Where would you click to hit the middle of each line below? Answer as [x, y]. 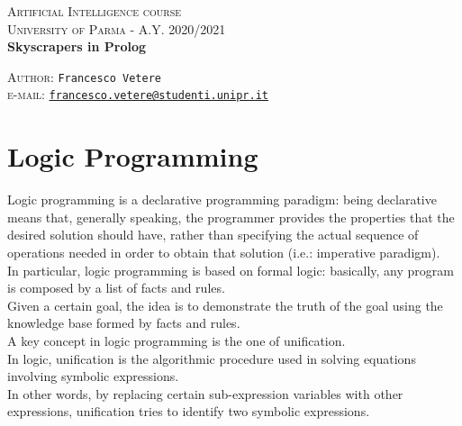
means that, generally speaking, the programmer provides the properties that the [231, 217]
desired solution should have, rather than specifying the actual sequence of [213, 235]
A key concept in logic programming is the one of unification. [177, 340]
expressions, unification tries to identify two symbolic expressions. [189, 411]
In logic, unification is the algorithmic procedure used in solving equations [212, 358]
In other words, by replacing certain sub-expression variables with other [205, 393]
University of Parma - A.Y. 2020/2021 [117, 28]
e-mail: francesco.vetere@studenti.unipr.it [138, 94]
